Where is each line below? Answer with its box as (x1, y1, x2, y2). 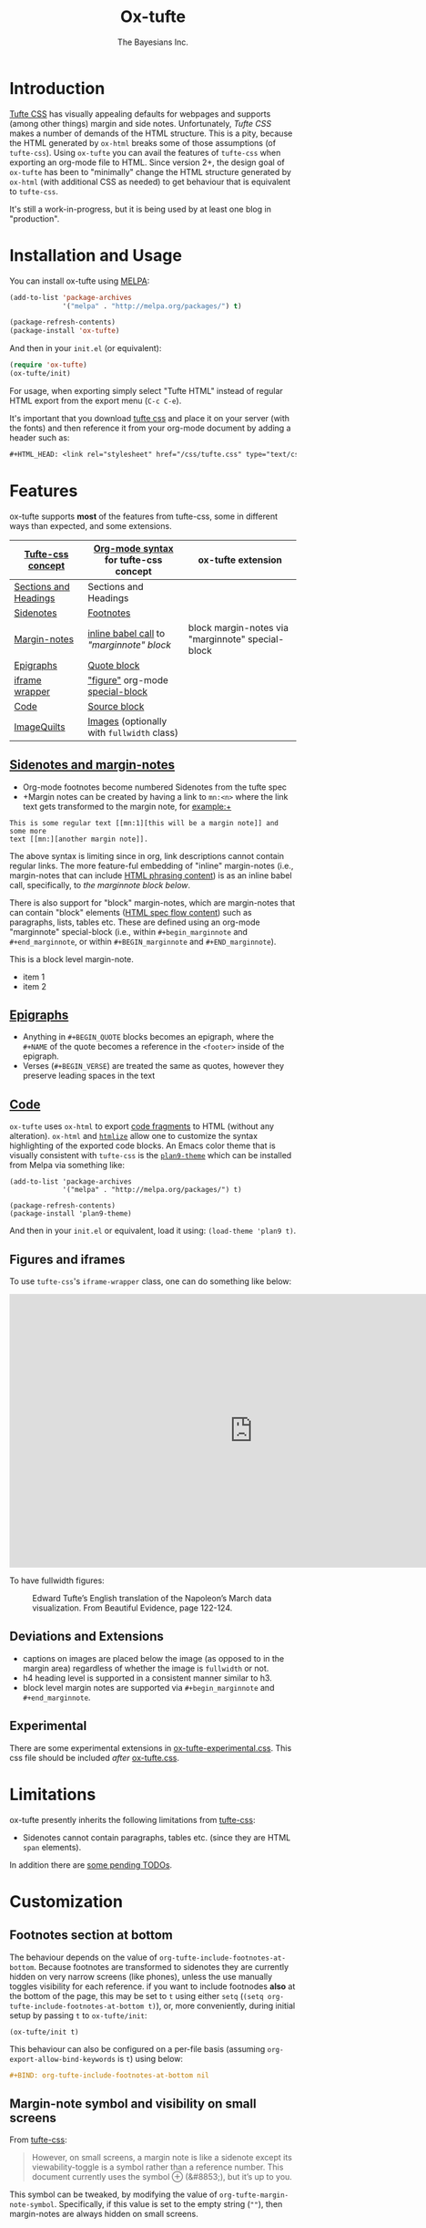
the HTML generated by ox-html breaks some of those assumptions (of (9, 137, 276, 148)
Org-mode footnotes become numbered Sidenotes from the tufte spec (22, 782, 288, 793)
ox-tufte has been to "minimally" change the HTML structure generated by (9, 166, 291, 177)
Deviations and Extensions (9, 1629, 164, 1644)
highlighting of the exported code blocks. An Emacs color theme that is (9, 1140, 276, 1151)
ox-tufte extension (198, 554, 282, 566)
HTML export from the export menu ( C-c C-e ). (9, 395, 182, 406)
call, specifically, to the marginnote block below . (9, 879, 191, 890)
